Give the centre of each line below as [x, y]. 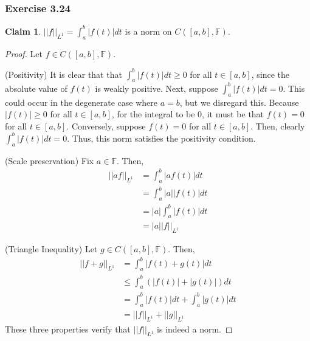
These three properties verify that [68, 329]
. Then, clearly [278, 126]
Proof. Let [24, 53]
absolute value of [36, 88]
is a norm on [148, 31]
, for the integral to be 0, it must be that [188, 114]
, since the [270, 74]
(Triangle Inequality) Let [51, 249]
